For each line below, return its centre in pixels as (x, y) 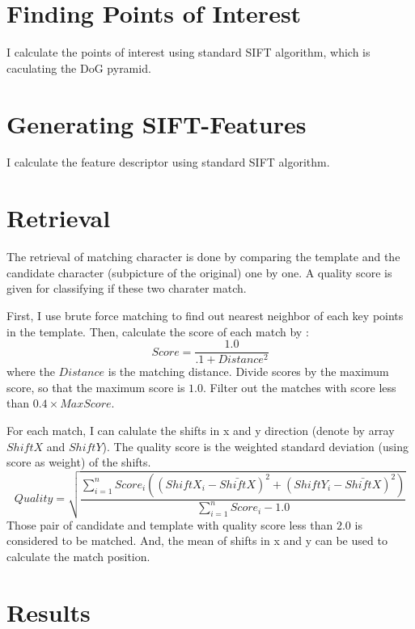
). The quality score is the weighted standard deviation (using (255, 446)
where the (31, 371)
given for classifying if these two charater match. (127, 288)
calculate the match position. (78, 556)
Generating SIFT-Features (157, 123)
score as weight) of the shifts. (79, 462)
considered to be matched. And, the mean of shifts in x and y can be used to (197, 540)
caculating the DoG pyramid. (79, 68)
